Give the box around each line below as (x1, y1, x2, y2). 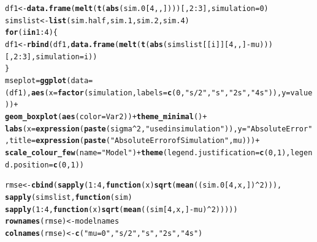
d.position (5, 160, 49, 169)
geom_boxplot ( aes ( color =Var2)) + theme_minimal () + (5, 112, 207, 121)
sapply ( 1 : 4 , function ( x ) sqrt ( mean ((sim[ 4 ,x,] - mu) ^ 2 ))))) (5, 205, 238, 214)
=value (286, 88, 313, 97)
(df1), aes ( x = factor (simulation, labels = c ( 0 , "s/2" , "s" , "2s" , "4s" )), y (5, 88, 286, 97)
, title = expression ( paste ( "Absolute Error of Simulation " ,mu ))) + (5, 136, 260, 145)
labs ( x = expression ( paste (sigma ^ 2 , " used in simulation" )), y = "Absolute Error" (5, 124, 313, 133)
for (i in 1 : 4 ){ (5, 28, 58, 37)
